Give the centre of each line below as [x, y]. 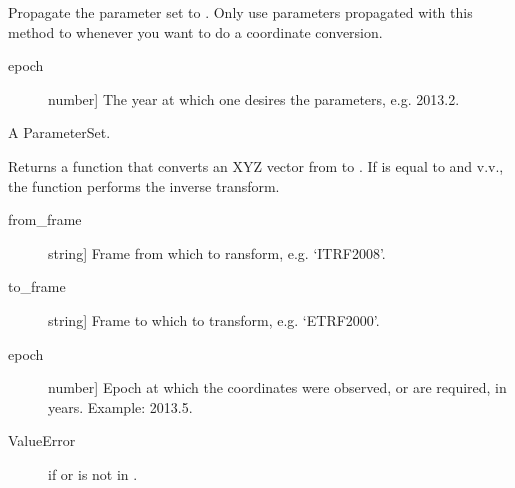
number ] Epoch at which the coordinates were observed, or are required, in [277, 387]
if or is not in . [93, 473]
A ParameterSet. [59, 132]
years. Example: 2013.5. [120, 406]
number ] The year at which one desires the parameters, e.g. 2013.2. [254, 98]
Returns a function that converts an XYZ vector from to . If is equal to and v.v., [256, 165]
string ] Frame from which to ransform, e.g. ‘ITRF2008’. [217, 252]
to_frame [37, 286]
